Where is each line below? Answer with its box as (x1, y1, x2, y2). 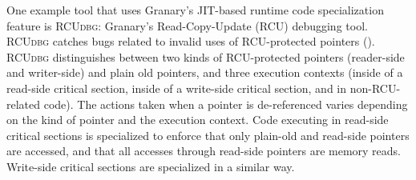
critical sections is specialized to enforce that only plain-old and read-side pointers (6, 126, 410, 143)
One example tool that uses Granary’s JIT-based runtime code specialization (6, 2, 384, 18)
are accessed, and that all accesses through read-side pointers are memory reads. (6, 142, 401, 159)
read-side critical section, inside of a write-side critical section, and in (6, 79, 347, 96)
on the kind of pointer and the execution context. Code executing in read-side (6, 111, 389, 128)
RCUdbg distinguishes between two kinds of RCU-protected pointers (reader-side (6, 48, 405, 65)
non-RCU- (349, 79, 401, 96)
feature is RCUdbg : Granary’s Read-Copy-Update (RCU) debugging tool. (6, 17, 368, 34)
